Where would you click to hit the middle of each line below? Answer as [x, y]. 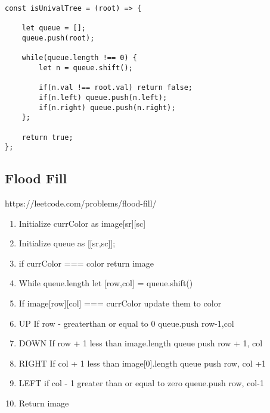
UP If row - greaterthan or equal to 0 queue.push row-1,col [126, 323]
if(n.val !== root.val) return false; [116, 88]
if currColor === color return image [86, 263]
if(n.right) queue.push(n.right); [107, 107]
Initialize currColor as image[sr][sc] [82, 223]
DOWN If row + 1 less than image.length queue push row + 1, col [141, 343]
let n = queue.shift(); [86, 68]
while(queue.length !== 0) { [79, 58]
